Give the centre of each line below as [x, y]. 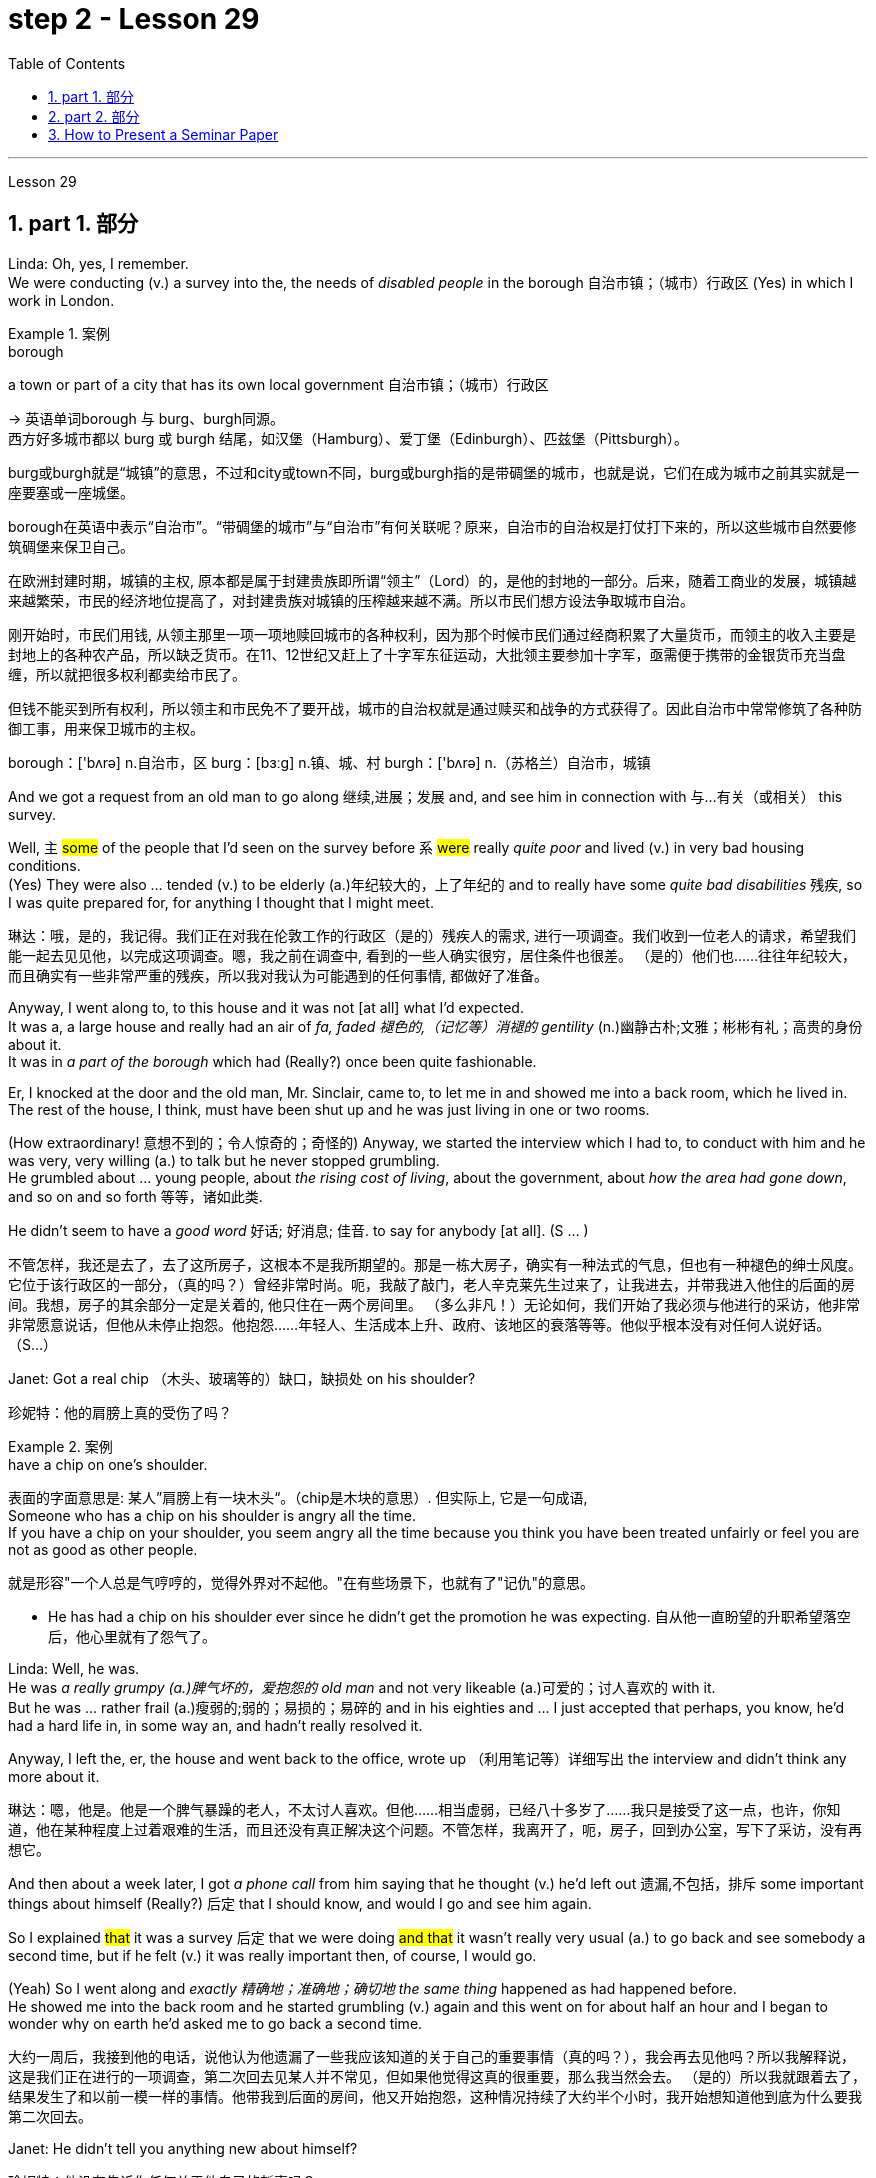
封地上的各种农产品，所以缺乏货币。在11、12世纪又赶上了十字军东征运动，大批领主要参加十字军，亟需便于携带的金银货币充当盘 [427, 654]
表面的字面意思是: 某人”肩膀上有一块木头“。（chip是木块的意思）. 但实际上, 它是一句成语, [298, 1497]
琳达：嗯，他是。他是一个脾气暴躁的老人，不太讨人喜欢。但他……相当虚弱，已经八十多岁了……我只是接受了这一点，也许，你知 [424, 1809]
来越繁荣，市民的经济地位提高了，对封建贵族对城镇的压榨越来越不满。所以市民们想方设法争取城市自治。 [351, 600]
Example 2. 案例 [60, 1446]
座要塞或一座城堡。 [71, 492]
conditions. [44, 865]
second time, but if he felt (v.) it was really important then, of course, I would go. [272, 1955]
